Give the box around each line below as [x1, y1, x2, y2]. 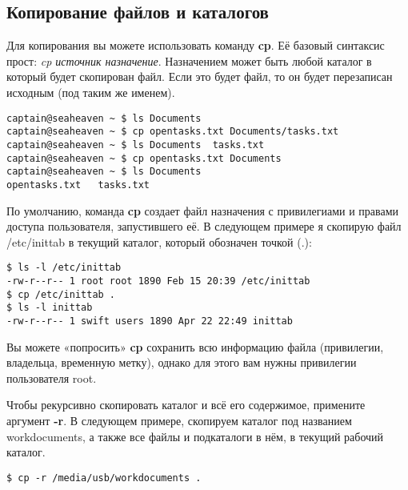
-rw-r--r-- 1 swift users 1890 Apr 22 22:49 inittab [6, 315, 293, 327]
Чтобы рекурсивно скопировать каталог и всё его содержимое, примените [6, 396, 366, 413]
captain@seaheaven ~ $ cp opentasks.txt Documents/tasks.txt [6, 126, 339, 138]
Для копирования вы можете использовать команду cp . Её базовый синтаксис [6, 37, 385, 54]
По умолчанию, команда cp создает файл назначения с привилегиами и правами [6, 202, 399, 219]
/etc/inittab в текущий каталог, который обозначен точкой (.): [6, 233, 312, 250]
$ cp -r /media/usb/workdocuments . [6, 472, 202, 484]
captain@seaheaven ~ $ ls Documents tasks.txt [6, 139, 265, 151]
